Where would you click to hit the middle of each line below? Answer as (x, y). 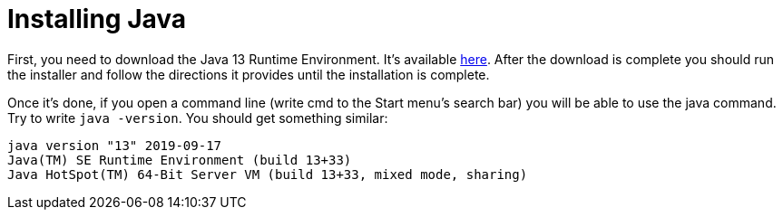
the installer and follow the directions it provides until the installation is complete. (249, 74)
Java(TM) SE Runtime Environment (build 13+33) (180, 160)
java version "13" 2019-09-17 (115, 145)
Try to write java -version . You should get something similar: (198, 118)
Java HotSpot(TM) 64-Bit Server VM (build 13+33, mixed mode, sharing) (268, 174)
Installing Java (97, 19)
